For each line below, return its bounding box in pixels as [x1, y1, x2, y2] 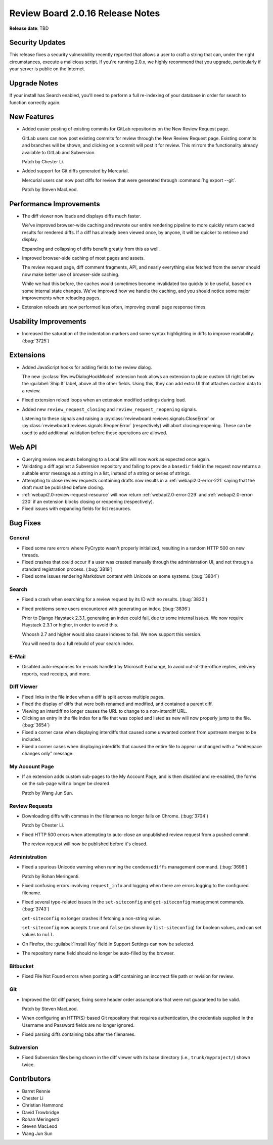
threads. [22, 552, 40, 558]
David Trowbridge [22, 1109, 60, 1115]
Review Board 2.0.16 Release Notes [9, 8, 160, 19]
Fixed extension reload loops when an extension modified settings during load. [22, 397, 187, 403]
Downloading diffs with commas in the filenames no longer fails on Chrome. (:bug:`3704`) [22, 813, 209, 819]
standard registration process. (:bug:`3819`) [22, 566, 113, 572]
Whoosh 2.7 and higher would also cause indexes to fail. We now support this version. [22, 631, 202, 637]
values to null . [22, 932, 55, 938]
